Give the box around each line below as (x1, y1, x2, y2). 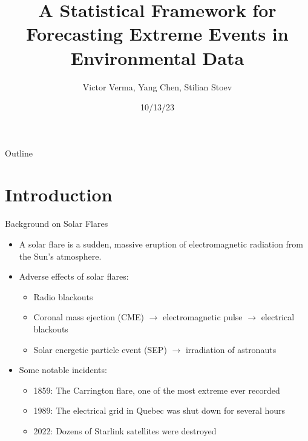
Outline (5, 146, 33, 159)
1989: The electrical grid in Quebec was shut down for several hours (33, 404, 286, 417)
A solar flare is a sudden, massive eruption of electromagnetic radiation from (19, 238, 304, 250)
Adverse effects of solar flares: (19, 270, 129, 283)
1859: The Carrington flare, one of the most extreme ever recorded (33, 383, 280, 396)
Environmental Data (70, 45, 244, 70)
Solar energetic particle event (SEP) (33, 343, 167, 355)
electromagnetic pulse (163, 311, 243, 323)
